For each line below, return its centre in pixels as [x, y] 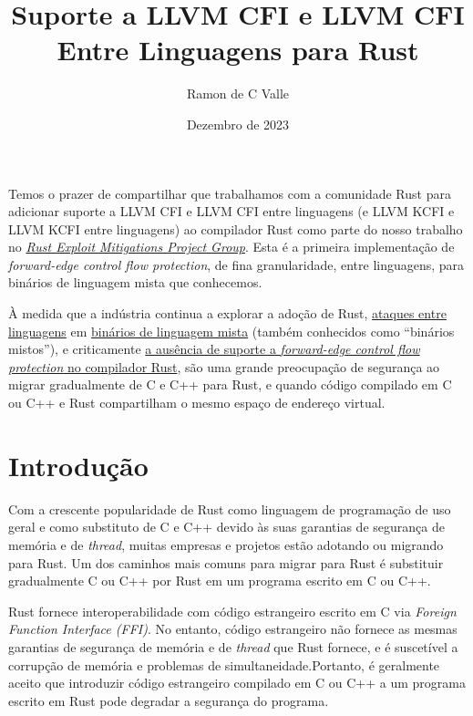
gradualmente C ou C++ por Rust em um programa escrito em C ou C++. [220, 581]
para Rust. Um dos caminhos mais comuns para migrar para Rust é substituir [226, 562]
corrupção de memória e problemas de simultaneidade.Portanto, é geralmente [224, 664]
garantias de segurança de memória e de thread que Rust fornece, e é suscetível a [233, 646]
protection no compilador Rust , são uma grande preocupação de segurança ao [224, 366]
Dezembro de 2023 [238, 124]
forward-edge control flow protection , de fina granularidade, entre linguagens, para [236, 264]
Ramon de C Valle [238, 93]
